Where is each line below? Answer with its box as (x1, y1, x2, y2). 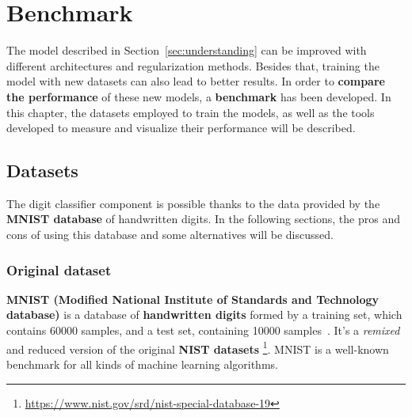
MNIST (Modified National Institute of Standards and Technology (6, 290, 380, 307)
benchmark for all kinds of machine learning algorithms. (6, 355, 278, 372)
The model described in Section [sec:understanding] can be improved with (6, 42, 367, 59)
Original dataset (6, 260, 112, 279)
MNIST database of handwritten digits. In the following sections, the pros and (6, 210, 400, 227)
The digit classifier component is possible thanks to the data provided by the (6, 195, 380, 211)
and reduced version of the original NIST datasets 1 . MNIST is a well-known (6, 338, 389, 357)
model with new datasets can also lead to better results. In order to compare (6, 73, 385, 89)
